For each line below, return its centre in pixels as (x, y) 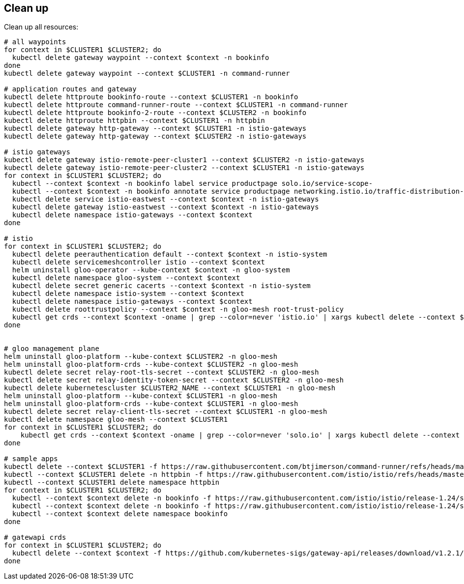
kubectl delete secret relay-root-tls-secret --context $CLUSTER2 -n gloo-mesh (161, 372)
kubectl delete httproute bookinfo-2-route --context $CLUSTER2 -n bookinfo (155, 113)
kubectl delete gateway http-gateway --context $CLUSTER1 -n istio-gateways (155, 129)
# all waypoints (35, 42)
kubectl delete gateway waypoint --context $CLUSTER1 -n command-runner (147, 73)
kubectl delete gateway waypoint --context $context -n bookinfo (141, 58)
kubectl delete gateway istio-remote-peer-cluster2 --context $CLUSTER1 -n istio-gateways (184, 168)
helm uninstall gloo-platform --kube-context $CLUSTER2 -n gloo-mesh (141, 357)
